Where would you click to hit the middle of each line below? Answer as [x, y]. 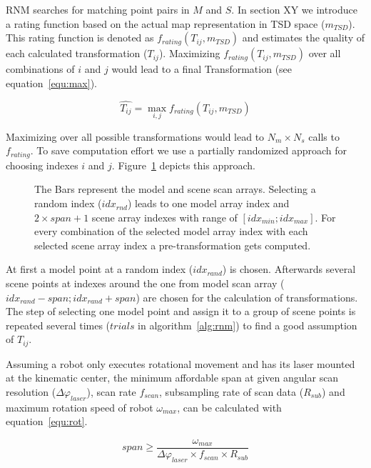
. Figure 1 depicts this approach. [183, 165]
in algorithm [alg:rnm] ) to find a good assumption [248, 325]
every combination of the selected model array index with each [171, 231]
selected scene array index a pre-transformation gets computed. [173, 245]
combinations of [40, 69]
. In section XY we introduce [295, 9]
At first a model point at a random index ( [100, 269]
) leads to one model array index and [208, 203]
